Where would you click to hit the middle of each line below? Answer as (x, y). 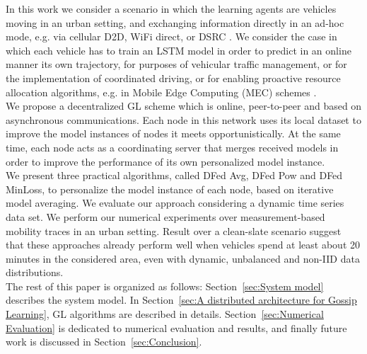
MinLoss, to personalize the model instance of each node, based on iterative (170, 189)
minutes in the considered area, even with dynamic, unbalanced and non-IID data (183, 258)
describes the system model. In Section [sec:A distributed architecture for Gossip (181, 300)
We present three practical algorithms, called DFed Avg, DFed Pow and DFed (174, 175)
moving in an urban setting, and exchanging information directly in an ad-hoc (175, 22)
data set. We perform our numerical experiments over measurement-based (165, 216)
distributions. (35, 272)
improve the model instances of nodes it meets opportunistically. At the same (173, 133)
